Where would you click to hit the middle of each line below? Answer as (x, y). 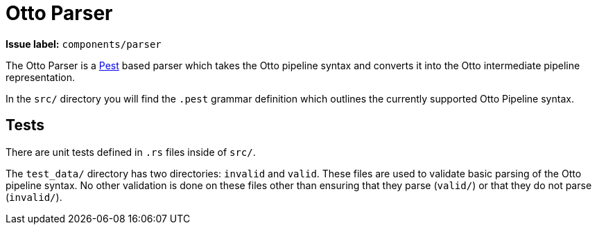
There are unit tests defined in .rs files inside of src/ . (131, 152)
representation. (40, 77)
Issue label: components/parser (84, 44)
